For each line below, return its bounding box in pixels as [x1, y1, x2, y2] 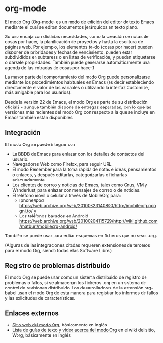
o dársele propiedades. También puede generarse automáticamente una [5, 59, 150, 65]
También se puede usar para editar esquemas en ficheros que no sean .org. [5, 233, 157, 238]
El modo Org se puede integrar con [5, 142, 75, 147]
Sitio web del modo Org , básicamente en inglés [12, 322, 107, 328]
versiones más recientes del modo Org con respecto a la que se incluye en [5, 109, 155, 115]
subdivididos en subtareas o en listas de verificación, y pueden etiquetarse [5, 54, 156, 60]
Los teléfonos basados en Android [19, 213, 89, 219]
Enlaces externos [5, 309, 59, 317]
